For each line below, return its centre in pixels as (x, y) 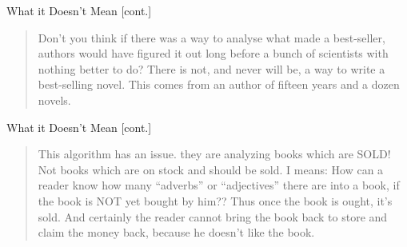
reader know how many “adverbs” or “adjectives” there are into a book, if (219, 185)
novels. (54, 100)
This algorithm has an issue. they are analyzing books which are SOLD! (214, 154)
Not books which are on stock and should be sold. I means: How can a (211, 169)
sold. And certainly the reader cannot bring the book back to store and (213, 216)
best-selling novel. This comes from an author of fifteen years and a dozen (219, 84)
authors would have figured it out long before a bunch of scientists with (213, 53)
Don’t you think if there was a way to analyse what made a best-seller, (211, 37)
